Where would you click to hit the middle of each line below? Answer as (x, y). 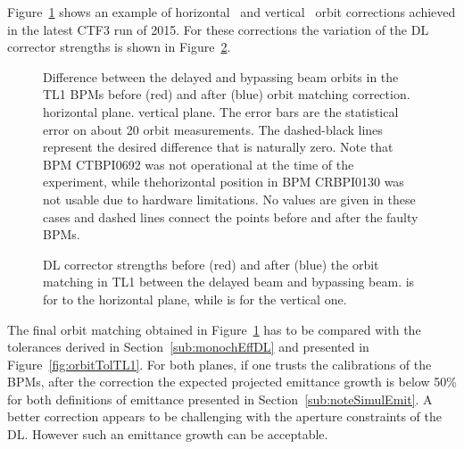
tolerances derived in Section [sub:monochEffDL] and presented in (188, 347)
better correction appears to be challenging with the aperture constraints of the (225, 416)
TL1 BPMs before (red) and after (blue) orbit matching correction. (227, 94)
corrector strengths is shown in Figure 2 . (119, 47)
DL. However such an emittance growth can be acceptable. (168, 434)
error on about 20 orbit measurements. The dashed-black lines (213, 129)
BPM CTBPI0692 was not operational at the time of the (199, 164)
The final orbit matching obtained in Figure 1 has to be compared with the (214, 329)
